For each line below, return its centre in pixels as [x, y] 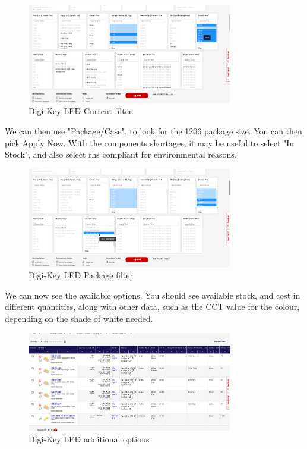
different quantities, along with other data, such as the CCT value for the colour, [152, 307]
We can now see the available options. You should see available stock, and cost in [153, 295]
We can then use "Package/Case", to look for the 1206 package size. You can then [153, 131]
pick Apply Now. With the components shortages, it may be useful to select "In [150, 142]
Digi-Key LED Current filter [80, 111]
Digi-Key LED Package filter [81, 275]
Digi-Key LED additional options [89, 439]
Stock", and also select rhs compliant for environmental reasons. [121, 154]
